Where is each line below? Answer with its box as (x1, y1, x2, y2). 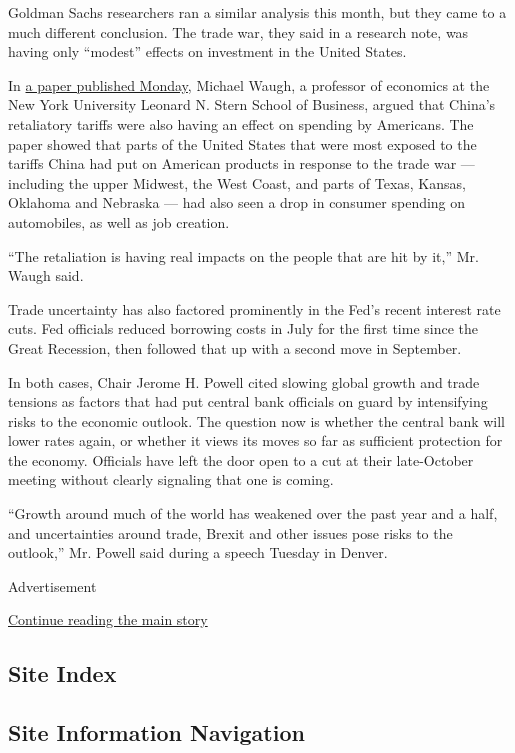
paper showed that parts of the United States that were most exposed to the (8, 133, 477, 154)
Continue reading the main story (8, 609, 208, 630)
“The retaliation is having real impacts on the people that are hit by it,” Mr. (8, 245, 479, 266)
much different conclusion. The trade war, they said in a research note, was (8, 21, 469, 42)
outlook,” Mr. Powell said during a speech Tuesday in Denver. (8, 542, 388, 563)
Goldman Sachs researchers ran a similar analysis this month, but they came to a (8, 2, 507, 22)
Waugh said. (8, 265, 84, 286)
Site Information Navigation (8, 717, 305, 748)
